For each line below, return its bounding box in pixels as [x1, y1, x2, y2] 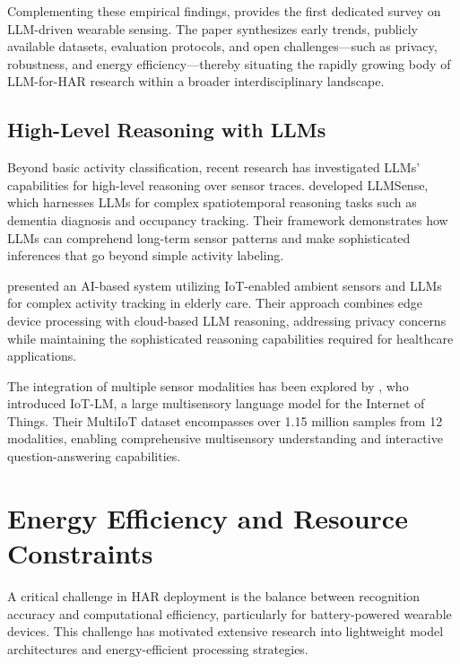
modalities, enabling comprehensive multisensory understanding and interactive [7, 429, 443, 448]
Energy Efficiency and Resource [7, 499, 408, 536]
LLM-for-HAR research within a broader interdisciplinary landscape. [7, 72, 385, 91]
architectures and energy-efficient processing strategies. [7, 639, 308, 658]
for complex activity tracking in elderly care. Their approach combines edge [7, 293, 423, 312]
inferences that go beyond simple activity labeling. [7, 246, 284, 265]
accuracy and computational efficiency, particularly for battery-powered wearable [7, 604, 452, 623]
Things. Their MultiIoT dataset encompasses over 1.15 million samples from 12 [7, 411, 443, 430]
